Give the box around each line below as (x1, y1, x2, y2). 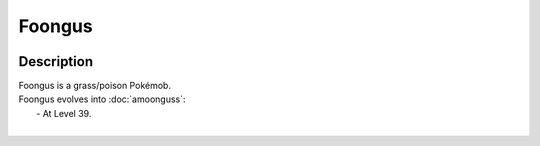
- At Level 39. (36, 107, 92, 119)
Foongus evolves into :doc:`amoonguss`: (18, 93, 186, 105)
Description (18, 53, 94, 70)
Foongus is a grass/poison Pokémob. (18, 80, 172, 92)
